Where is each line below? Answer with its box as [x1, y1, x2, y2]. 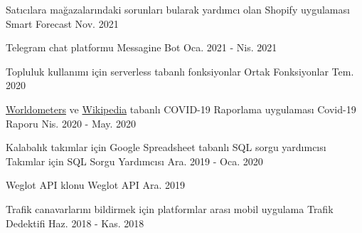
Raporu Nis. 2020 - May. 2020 [6, 115, 137, 130]
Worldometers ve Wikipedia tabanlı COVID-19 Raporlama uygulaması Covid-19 [6, 101, 356, 116]
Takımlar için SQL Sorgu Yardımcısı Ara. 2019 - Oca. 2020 [6, 153, 263, 168]
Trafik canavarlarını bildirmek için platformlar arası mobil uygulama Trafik [6, 201, 334, 216]
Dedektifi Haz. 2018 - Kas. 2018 [6, 215, 144, 230]
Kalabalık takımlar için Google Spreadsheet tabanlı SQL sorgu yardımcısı [6, 140, 326, 155]
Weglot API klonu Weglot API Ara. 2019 [6, 177, 186, 192]
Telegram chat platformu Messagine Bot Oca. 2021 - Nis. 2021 [6, 40, 277, 55]
